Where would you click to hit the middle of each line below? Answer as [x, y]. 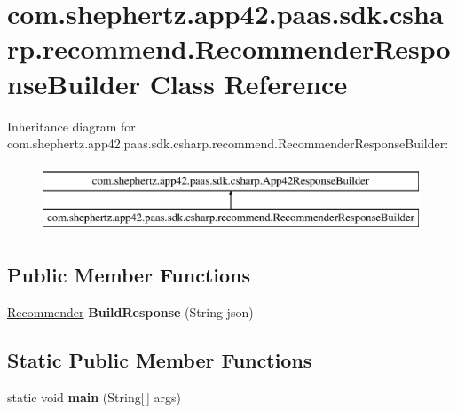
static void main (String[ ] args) [94, 397]
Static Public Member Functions [160, 360]
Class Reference [248, 83]
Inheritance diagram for [71, 126]
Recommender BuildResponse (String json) [130, 312]
